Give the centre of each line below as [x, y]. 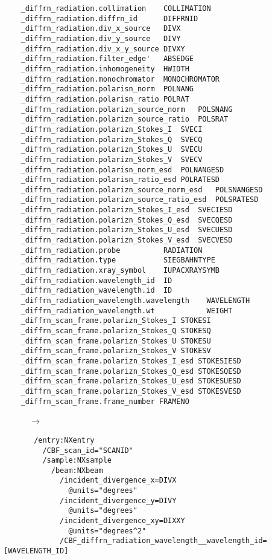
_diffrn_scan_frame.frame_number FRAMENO [105, 401]
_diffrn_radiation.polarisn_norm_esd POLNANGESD [122, 170]
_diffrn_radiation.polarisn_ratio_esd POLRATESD [120, 180]
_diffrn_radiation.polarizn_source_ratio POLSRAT [125, 119]
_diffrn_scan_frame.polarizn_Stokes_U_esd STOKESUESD [131, 381]
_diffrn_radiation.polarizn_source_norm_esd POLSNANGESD [142, 190]
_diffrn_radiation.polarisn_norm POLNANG [107, 89]
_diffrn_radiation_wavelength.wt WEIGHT [127, 311]
